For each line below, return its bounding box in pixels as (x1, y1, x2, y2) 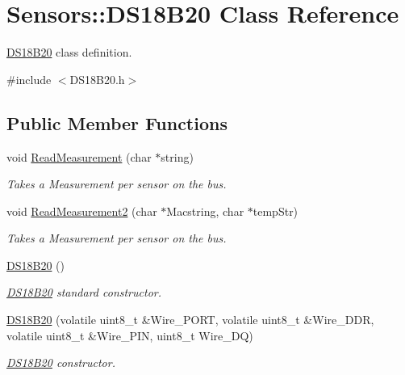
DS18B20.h (69, 70, 125, 87)
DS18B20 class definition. (6, 44, 132, 61)
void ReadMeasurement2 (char (6, 202, 157, 219)
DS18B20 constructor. (6, 354, 115, 371)
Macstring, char (166, 202, 244, 219)
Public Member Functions (6, 110, 228, 135)
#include (6, 70, 52, 87)
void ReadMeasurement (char (6, 148, 152, 165)
